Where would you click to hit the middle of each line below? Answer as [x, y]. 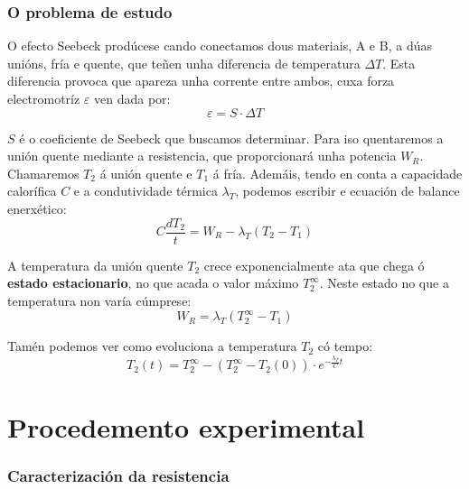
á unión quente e [146, 173]
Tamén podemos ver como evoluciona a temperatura [152, 346]
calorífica [32, 191]
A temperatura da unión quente [95, 265]
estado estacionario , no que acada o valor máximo [153, 283]
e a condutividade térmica [145, 191]
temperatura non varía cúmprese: [99, 300]
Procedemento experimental [186, 426]
